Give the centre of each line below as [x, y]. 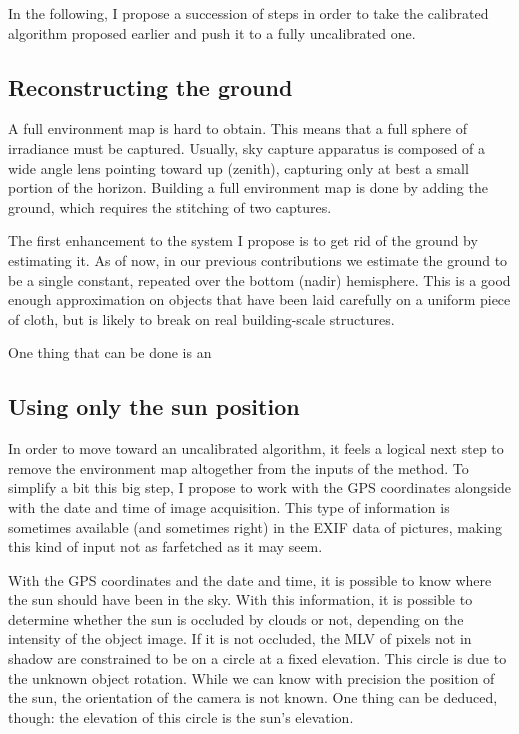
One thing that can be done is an [110, 352]
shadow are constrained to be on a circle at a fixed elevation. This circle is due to [257, 658]
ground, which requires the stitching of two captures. [170, 206]
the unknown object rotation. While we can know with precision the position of [251, 677]
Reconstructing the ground [150, 86]
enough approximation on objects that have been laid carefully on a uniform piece [259, 299]
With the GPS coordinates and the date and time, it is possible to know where [250, 579]
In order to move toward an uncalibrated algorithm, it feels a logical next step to [256, 448]
